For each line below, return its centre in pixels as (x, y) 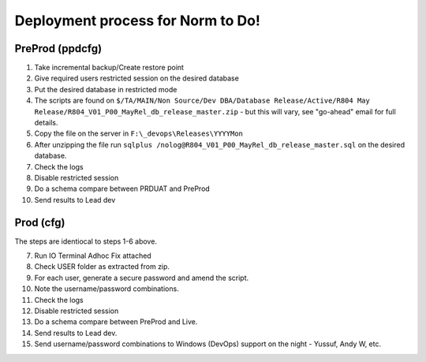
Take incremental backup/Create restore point (109, 68)
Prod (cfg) (40, 222)
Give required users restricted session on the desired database (137, 78)
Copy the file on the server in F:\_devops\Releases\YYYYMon (139, 133)
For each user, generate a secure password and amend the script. (142, 278)
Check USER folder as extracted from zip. (102, 267)
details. (46, 123)
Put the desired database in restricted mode (106, 89)
